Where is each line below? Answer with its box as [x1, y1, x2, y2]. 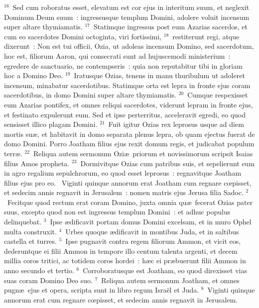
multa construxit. [4, 226, 57, 236]
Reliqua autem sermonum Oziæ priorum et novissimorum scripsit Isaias [33, 148, 253, 158]
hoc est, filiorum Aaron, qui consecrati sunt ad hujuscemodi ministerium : [4, 50, 231, 61]
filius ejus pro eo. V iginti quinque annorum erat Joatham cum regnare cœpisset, [4, 177, 252, 188]
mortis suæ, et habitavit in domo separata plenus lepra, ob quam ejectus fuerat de [4, 128, 255, 139]
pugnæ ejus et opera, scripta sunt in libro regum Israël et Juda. [4, 285, 199, 295]
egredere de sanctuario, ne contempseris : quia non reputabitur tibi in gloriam [4, 60, 243, 71]
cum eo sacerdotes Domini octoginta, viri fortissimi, [4, 31, 161, 41]
